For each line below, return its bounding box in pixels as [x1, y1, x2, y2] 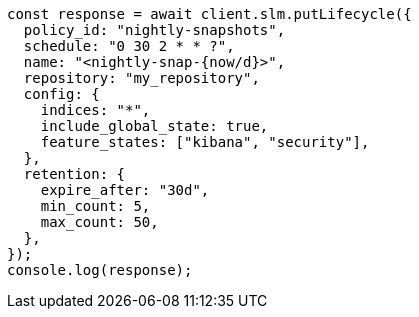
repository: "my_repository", [23, 70, 260, 86]
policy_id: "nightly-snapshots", [23, 22, 286, 38]
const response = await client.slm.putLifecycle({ [7, 6, 412, 22]
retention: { [23, 166, 126, 182]
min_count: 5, [40, 198, 151, 214]
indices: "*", [40, 102, 151, 118]
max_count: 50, [40, 214, 159, 230]
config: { [23, 86, 100, 102]
